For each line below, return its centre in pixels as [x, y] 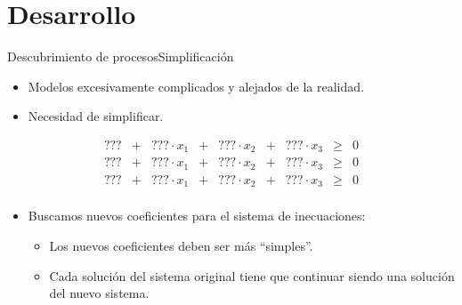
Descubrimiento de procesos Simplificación [121, 56]
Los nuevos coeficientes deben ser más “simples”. [181, 245]
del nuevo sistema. [99, 293]
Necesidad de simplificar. [96, 116]
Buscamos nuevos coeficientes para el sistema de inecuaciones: [197, 216]
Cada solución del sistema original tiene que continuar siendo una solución [252, 275]
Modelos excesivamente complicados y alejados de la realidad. [196, 86]
